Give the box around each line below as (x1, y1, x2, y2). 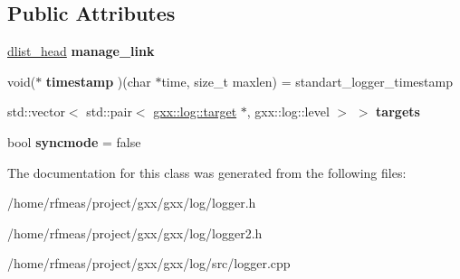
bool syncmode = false (7, 132, 141, 151)
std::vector (7, 102, 65, 121)
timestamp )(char (45, 71, 151, 90)
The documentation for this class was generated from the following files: (7, 163, 407, 181)
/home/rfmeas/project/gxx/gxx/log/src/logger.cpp (7, 254, 291, 273)
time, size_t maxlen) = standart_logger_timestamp (161, 71, 453, 90)
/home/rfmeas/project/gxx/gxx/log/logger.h (7, 193, 256, 212)
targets (376, 102, 420, 121)
